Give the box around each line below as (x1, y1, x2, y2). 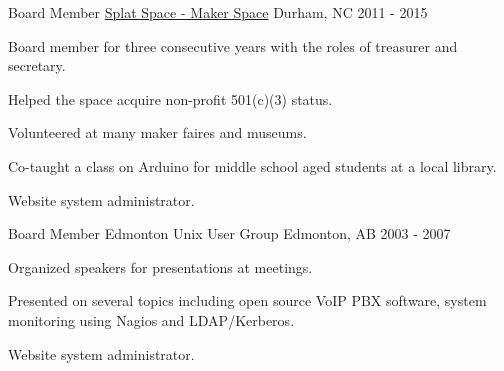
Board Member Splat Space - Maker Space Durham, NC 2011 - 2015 (8, 2, 428, 22)
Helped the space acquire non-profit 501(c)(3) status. (8, 88, 333, 109)
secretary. (8, 55, 66, 76)
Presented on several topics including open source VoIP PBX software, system (8, 290, 487, 311)
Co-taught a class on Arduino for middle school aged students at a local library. (8, 155, 497, 176)
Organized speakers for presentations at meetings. (8, 256, 313, 277)
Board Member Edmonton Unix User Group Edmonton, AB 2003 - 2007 (8, 223, 451, 244)
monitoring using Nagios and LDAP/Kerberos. (8, 309, 295, 330)
